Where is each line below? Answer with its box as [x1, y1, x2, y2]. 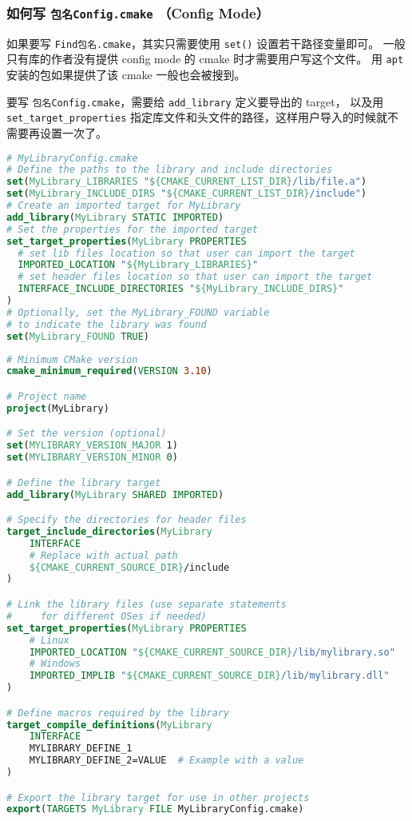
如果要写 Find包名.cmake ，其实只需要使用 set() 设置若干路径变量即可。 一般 [6, 34, 406, 51]
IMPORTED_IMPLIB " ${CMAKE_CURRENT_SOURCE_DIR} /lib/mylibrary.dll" [29, 670, 390, 682]
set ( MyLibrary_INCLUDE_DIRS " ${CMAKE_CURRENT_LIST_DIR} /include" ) [6, 188, 367, 200]
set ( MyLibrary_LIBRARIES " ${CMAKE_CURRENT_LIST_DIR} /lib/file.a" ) [6, 176, 367, 188]
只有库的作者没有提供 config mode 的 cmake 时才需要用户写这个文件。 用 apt [6, 50, 404, 67]
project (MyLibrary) [6, 402, 109, 414]
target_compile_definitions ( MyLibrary [6, 719, 212, 731]
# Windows [29, 658, 81, 670]
